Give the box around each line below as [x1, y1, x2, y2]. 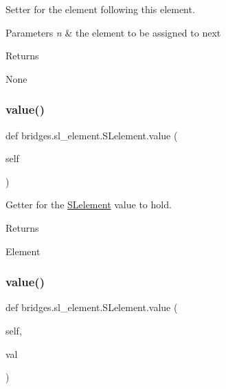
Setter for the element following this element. [5, 2, 195, 16]
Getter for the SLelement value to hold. [5, 197, 172, 212]
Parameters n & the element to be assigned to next [5, 25, 221, 39]
